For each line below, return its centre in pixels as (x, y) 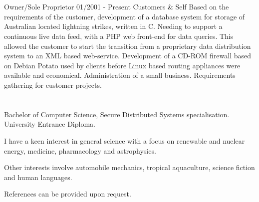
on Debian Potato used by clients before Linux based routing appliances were (122, 65)
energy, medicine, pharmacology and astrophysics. (80, 150)
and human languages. (38, 177)
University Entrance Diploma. (50, 124)
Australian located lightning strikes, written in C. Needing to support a (113, 26)
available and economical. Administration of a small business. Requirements (120, 75)
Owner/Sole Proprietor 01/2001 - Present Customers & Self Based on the (117, 7)
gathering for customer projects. (53, 85)
